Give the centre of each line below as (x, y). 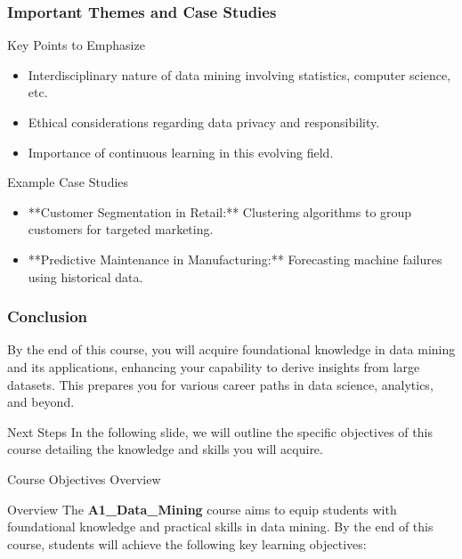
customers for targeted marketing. (121, 229)
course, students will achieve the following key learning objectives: (187, 543)
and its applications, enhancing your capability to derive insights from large (214, 366)
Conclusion (47, 316)
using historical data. (85, 276)
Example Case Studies (68, 182)
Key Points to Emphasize (76, 45)
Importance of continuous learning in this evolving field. (181, 152)
